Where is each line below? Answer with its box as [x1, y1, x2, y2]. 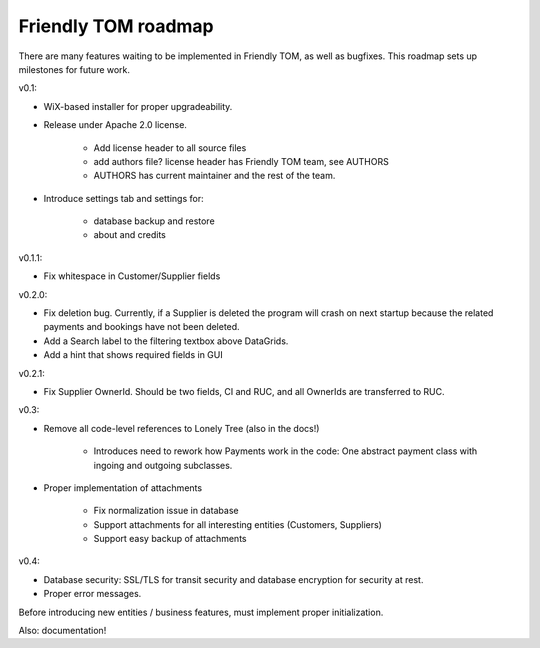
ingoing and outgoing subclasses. [93, 459, 233, 471]
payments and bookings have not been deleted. [43, 321, 240, 333]
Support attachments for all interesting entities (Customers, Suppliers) [93, 518, 382, 530]
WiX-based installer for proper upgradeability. [43, 100, 233, 112]
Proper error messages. [43, 588, 142, 600]
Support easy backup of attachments [93, 533, 247, 545]
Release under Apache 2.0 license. [43, 119, 187, 131]
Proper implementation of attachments [43, 481, 203, 494]
